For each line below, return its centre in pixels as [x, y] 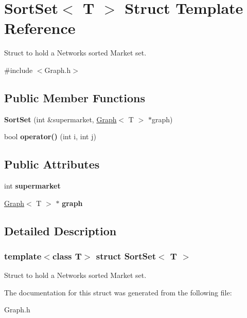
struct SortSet [126, 256]
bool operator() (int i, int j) [50, 136]
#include [19, 70]
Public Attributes [52, 164]
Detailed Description [60, 230]
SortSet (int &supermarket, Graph [60, 119]
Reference [40, 28]
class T [67, 256]
